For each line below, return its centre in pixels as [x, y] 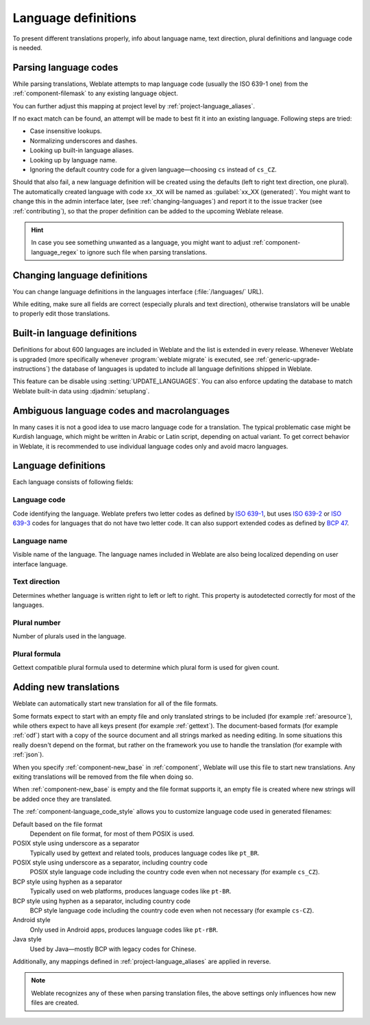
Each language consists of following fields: [73, 482]
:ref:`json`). [28, 755]
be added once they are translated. [62, 799]
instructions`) [32, 369]
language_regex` [55, 252]
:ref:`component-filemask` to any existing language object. [95, 93]
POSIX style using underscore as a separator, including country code [110, 863]
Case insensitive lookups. [66, 131]
